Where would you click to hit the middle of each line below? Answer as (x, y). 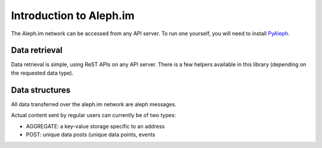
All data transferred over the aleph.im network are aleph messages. (94, 104)
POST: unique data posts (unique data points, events (91, 134)
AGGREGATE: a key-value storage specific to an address (95, 126)
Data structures (41, 90)
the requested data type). (42, 73)
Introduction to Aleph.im (73, 16)
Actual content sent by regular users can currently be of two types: (93, 115)
